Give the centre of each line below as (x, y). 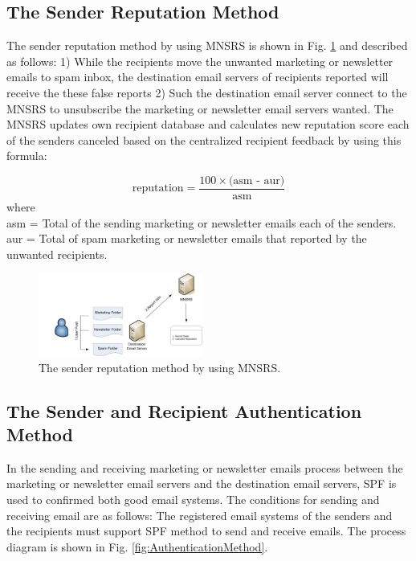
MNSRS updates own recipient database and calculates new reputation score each (208, 124)
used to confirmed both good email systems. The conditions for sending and (193, 499)
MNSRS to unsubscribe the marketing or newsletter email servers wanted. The (200, 108)
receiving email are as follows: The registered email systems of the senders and (200, 515)
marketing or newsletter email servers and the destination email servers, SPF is (202, 483)
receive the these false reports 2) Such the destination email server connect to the (207, 92)
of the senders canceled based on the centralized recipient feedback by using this (204, 139)
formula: (27, 156)
